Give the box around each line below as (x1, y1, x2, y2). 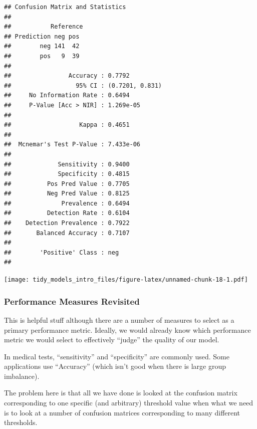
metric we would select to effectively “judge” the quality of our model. (4, 334, 219, 345)
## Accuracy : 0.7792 (4, 72, 130, 80)
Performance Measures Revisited (4, 295, 140, 307)
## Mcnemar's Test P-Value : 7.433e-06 (4, 141, 141, 148)
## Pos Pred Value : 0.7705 (4, 180, 130, 187)
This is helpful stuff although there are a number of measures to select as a (4, 314, 234, 325)
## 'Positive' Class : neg (4, 249, 119, 256)
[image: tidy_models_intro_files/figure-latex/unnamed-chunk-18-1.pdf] (4, 276, 248, 284)
